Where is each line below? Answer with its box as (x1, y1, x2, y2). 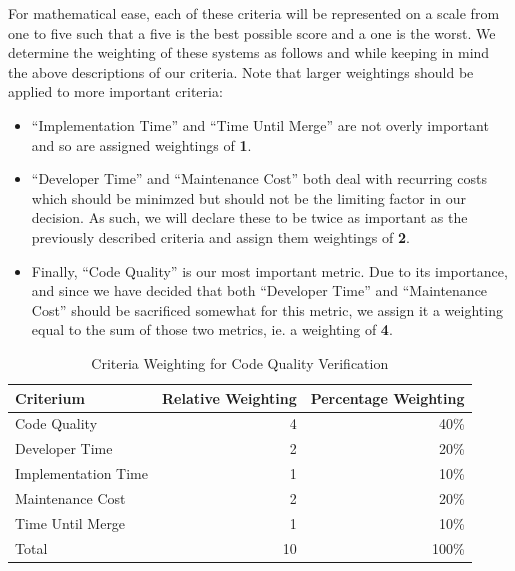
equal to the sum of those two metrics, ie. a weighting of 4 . (31, 319, 393, 340)
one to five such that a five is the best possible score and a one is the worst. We (8, 22, 496, 43)
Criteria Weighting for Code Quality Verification (91, 352, 389, 373)
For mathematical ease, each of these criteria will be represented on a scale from (8, 3, 500, 23)
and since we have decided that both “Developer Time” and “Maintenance (31, 280, 488, 301)
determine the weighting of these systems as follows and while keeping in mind (8, 42, 490, 63)
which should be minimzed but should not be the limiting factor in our (31, 187, 467, 208)
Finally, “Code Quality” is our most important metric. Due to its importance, (31, 260, 508, 281)
